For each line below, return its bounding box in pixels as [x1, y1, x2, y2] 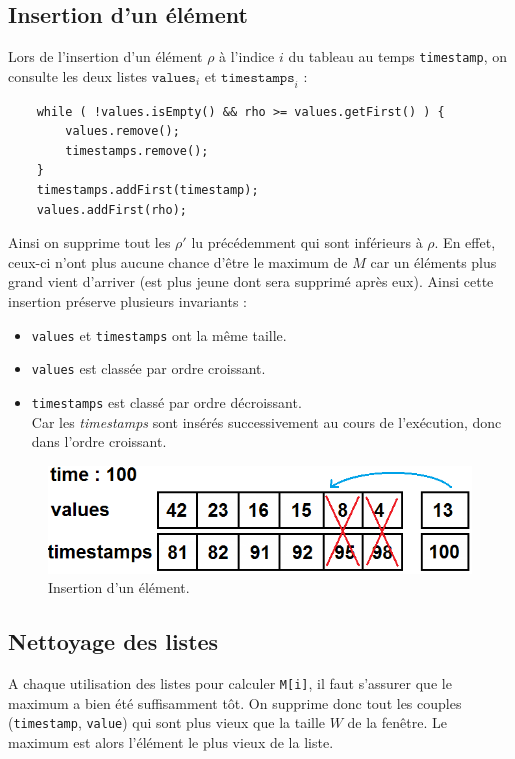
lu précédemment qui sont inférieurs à [191, 232, 423, 253]
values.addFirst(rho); [36, 202, 187, 217]
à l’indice [219, 46, 275, 67]
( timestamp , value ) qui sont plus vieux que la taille [8, 712, 326, 733]
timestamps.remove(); [65, 143, 209, 158]
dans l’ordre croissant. [31, 431, 167, 452]
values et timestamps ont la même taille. [31, 324, 287, 345]
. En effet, [434, 232, 496, 253]
